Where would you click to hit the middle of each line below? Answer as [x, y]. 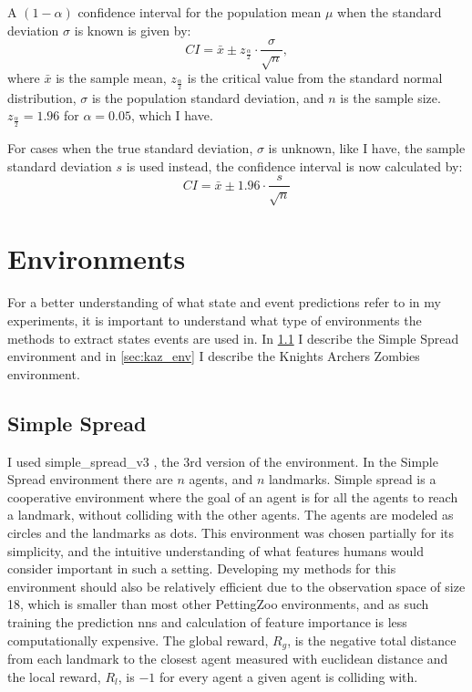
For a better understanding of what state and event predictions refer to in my [224, 302]
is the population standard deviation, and [208, 97]
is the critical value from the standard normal [315, 78]
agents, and [221, 479]
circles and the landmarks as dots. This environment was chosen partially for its [231, 532]
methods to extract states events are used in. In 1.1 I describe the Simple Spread [233, 338]
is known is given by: [133, 30]
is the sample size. [390, 97]
